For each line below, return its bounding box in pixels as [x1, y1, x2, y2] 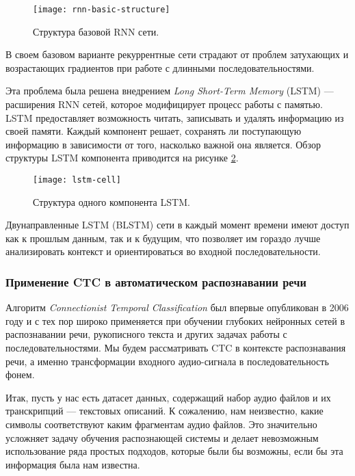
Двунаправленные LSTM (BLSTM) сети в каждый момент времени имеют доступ [5, 217, 350, 232]
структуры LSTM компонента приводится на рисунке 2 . [5, 150, 239, 165]
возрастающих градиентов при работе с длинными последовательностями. [5, 60, 315, 75]
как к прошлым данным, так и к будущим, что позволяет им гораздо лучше [5, 230, 321, 245]
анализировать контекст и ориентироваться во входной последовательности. [5, 244, 321, 259]
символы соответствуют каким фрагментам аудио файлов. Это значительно [5, 417, 317, 431]
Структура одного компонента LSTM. [33, 194, 190, 209]
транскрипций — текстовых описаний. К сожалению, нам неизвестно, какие [5, 404, 324, 418]
